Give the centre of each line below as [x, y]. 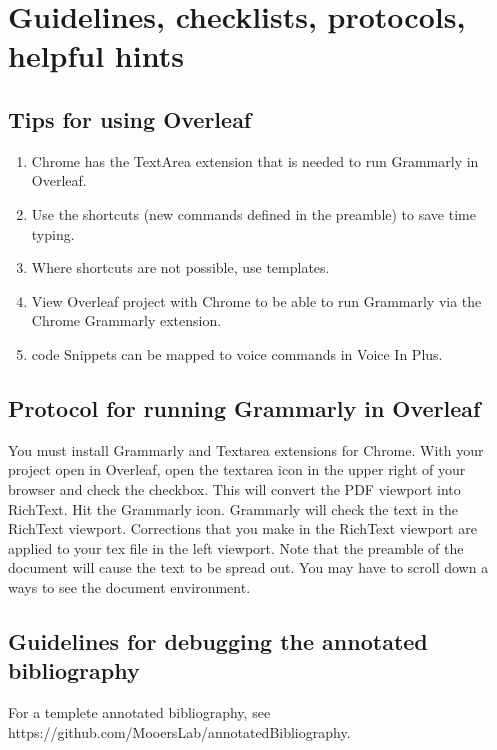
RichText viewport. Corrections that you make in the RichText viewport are [242, 528]
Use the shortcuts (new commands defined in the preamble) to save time [253, 213]
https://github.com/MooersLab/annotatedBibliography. [179, 731]
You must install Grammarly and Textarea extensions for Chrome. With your [246, 449]
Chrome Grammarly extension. [126, 320]
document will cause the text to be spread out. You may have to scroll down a [248, 567]
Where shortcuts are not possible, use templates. [180, 267]
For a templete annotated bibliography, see [139, 712]
